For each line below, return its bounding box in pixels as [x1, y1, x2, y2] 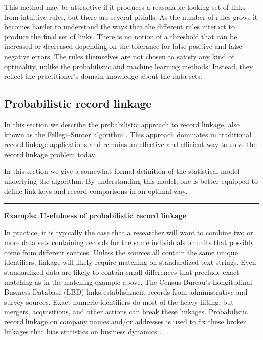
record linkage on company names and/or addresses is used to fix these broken [4, 316, 247, 327]
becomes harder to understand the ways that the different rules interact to [4, 21, 235, 32]
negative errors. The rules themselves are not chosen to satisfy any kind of [4, 51, 234, 61]
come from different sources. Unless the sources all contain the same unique [4, 247, 238, 257]
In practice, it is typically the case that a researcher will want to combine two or [4, 227, 253, 237]
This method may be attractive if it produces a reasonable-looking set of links [4, 2, 246, 12]
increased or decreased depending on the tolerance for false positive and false [4, 41, 242, 52]
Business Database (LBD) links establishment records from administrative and [4, 286, 248, 297]
